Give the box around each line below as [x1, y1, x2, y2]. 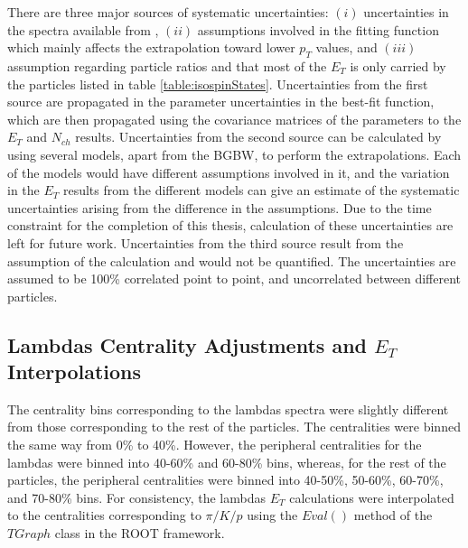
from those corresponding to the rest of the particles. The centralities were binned [7, 417, 461, 436]
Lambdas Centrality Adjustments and [7, 330, 367, 358]
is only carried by [350, 56, 446, 75]
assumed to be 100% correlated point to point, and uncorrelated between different [7, 269, 462, 288]
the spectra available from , [7, 20, 159, 39]
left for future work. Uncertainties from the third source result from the [7, 233, 404, 252]
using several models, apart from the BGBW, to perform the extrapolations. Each [7, 144, 462, 163]
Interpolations [7, 358, 142, 385]
